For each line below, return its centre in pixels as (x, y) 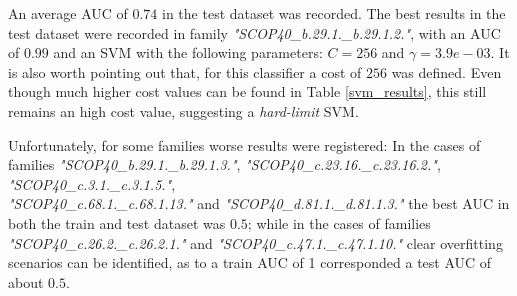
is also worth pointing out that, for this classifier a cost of (185, 71)
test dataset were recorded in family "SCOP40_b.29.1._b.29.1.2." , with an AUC (254, 32)
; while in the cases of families (339, 222)
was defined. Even (446, 71)
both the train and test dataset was (117, 222)
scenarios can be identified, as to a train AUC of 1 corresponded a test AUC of (250, 262)
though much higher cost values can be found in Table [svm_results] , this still (247, 91)
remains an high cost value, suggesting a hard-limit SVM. (183, 110)
